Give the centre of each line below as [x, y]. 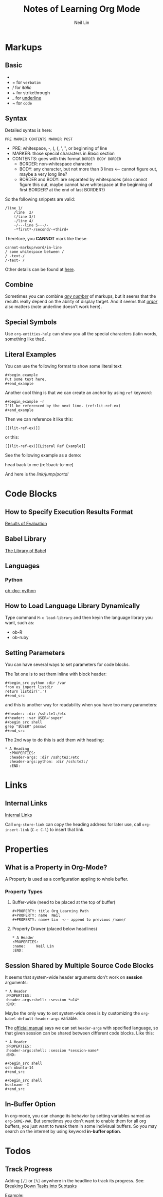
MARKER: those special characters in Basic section [63, 153]
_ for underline [27, 98]
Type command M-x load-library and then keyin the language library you [79, 618]
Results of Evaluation [26, 524]
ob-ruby [20, 638]
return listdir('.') [26, 692]
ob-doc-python [20, 590]
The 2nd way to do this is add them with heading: [54, 740]
